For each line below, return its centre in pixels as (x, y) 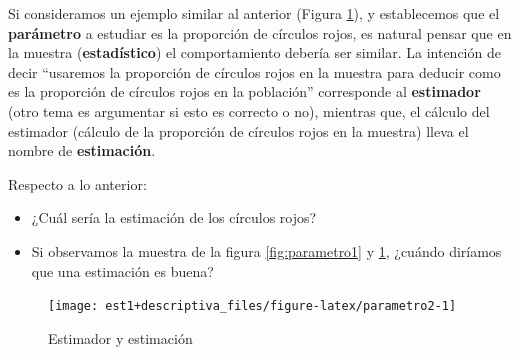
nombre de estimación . (82, 150)
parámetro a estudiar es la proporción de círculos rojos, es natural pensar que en (260, 32)
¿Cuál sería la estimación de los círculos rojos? (174, 217)
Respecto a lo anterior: (77, 183)
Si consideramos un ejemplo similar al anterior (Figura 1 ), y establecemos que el (254, 13)
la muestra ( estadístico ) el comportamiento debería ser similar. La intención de (254, 52)
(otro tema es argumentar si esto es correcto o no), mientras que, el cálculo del (249, 110)
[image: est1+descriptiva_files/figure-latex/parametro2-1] (252, 306)
